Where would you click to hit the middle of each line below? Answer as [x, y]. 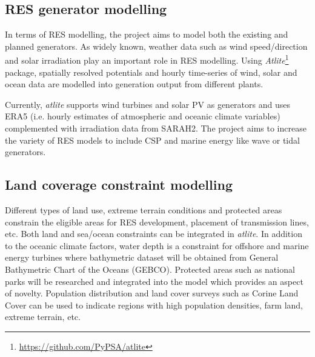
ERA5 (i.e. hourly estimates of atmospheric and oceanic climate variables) [143, 116]
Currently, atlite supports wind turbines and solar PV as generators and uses [148, 104]
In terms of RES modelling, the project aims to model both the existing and [147, 34]
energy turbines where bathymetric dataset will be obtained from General [142, 257]
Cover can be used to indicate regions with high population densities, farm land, [154, 305]
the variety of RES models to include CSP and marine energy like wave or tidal [152, 140]
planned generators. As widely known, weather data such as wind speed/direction [156, 46]
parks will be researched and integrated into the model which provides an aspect [154, 281]
